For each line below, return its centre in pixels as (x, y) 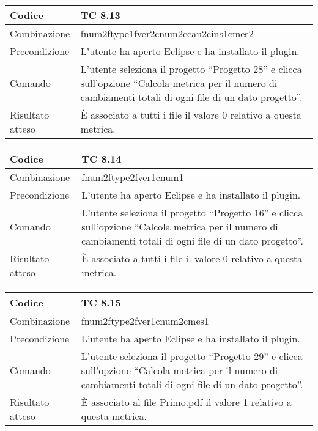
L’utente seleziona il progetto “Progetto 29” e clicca (192, 356)
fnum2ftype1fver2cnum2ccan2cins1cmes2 (167, 33)
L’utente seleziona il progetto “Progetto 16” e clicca (192, 212)
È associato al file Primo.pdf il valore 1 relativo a (186, 402)
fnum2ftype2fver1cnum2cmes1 (145, 321)
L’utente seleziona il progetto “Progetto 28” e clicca (191, 69)
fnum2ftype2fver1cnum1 (133, 177)
